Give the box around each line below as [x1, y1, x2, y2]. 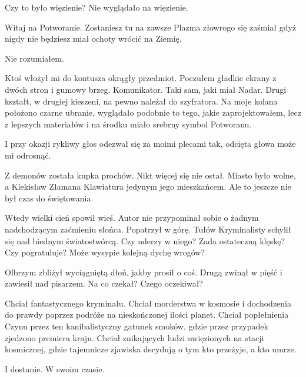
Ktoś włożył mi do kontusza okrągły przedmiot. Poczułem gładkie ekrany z [5, 72, 277, 84]
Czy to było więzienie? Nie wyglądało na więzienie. [5, 1, 188, 13]
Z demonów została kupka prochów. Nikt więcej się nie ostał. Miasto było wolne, [5, 169, 296, 181]
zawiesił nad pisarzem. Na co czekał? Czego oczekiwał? [5, 277, 203, 290]
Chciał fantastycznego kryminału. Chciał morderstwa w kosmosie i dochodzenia [5, 297, 292, 309]
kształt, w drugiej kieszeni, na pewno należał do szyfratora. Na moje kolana [5, 95, 278, 107]
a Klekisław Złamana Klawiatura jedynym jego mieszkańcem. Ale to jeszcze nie [5, 180, 291, 193]
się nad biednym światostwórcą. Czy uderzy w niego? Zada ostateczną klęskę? [5, 234, 285, 247]
